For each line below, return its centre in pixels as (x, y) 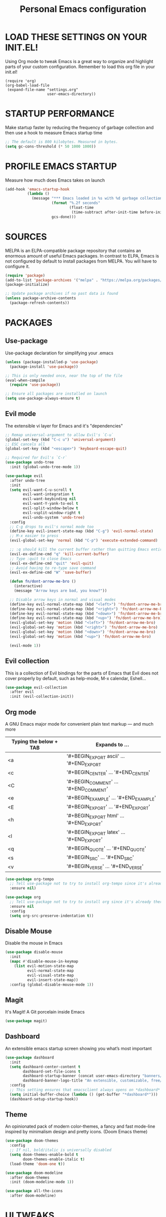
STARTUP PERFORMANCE (60, 114)
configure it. (18, 266)
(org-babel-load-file (27, 85)
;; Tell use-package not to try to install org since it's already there (87, 902)
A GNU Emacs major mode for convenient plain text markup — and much (80, 724)
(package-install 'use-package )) (44, 367)
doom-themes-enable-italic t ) (54, 1159)
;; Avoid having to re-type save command (53, 568)
